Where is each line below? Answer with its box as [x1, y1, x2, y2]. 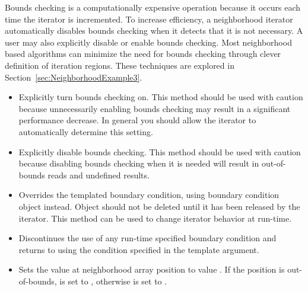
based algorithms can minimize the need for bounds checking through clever [5, 47, 281, 60]
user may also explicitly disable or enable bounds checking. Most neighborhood [5, 36, 292, 48]
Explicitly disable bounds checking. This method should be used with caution [18, 145, 301, 158]
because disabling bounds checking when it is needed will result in [18, 157, 259, 170]
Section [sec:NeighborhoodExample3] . [5, 71, 142, 83]
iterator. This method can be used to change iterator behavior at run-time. [18, 212, 292, 224]
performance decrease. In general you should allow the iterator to [18, 114, 256, 126]
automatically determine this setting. [18, 125, 153, 137]
